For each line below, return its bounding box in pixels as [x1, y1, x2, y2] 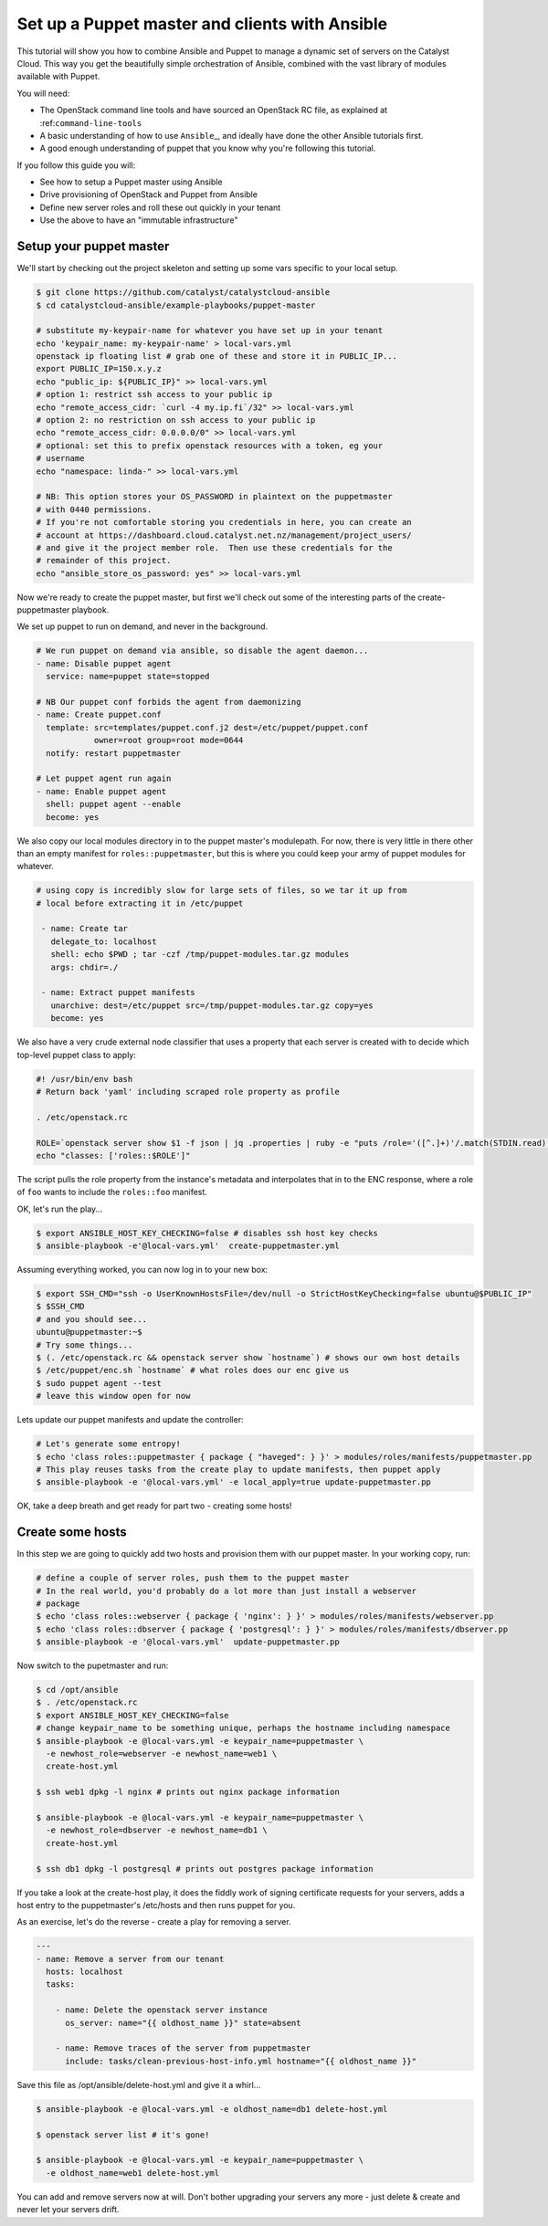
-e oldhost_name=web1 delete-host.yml [46, 2168, 219, 2178]
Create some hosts [16, 1525, 127, 1540]
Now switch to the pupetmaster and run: [16, 1660, 169, 1671]
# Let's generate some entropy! [36, 1439, 182, 1449]
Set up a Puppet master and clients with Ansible [16, 14, 388, 34]
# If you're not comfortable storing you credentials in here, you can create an [36, 517, 413, 528]
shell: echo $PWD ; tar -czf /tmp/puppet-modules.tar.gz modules [50, 950, 350, 960]
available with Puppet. [16, 71, 100, 82]
